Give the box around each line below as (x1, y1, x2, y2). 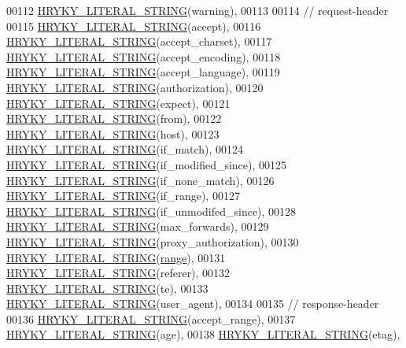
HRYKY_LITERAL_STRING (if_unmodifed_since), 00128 (6, 202, 297, 219)
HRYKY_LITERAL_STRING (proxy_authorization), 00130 (6, 233, 299, 250)
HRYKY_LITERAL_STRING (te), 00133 (6, 280, 209, 296)
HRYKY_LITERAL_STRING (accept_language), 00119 (6, 64, 280, 80)
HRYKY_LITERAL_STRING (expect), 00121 (6, 94, 231, 111)
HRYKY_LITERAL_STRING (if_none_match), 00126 (6, 172, 275, 188)
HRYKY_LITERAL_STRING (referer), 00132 (6, 265, 231, 281)
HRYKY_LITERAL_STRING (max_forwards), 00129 (6, 218, 269, 235)
